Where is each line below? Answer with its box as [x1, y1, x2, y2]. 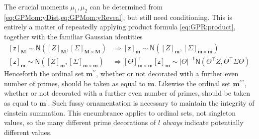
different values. [4, 127, 52, 137]
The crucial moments [4, 1, 68, 11]
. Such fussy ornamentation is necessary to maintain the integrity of [48, 97, 255, 108]
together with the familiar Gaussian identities [4, 31, 143, 41]
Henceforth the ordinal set [4, 68, 84, 79]
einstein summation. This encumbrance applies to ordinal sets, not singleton [4, 107, 236, 118]
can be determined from [89, 1, 163, 11]
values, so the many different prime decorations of [4, 117, 156, 128]
